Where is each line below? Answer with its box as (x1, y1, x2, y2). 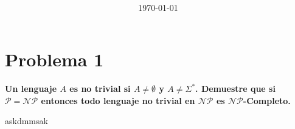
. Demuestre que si (195, 82, 276, 95)
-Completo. (243, 94, 291, 106)
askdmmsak (5, 114, 48, 127)
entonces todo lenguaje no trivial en (41, 94, 195, 106)
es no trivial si (69, 82, 131, 95)
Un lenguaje (5, 82, 57, 95)
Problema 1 (5, 47, 104, 72)
